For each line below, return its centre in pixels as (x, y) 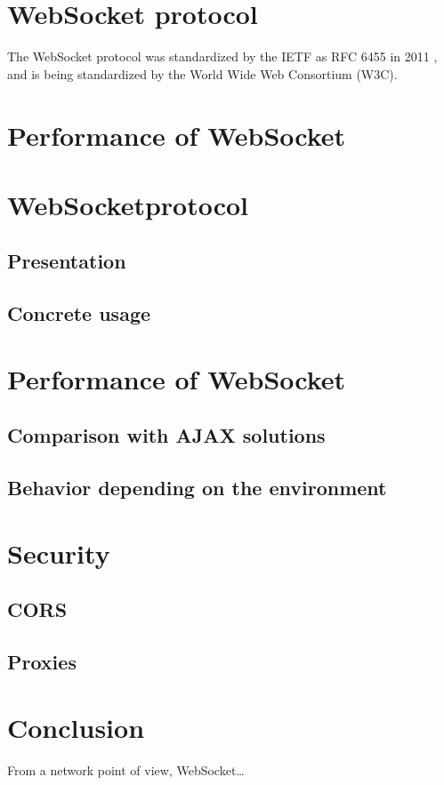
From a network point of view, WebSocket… (126, 769)
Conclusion (76, 727)
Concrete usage (79, 313)
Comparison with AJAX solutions (166, 435)
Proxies (42, 662)
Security (59, 553)
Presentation (67, 261)
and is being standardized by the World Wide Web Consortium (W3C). (202, 73)
